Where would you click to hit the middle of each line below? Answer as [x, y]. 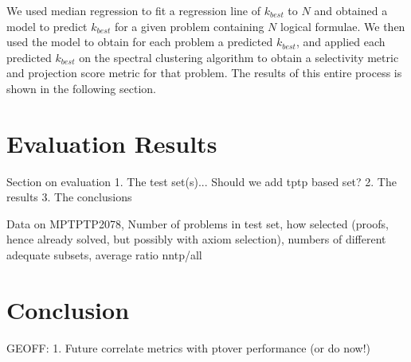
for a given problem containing [189, 26]
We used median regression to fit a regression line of [134, 10]
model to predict [47, 26]
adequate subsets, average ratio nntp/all [104, 255]
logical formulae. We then [343, 26]
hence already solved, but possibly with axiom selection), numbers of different [196, 239]
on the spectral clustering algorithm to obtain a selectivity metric [239, 57]
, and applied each [341, 42]
